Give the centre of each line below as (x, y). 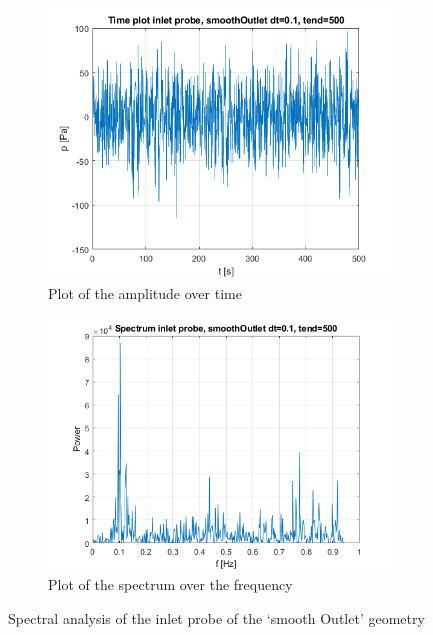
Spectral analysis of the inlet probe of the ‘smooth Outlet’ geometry (216, 617)
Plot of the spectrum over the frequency (170, 584)
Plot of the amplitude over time (145, 292)
